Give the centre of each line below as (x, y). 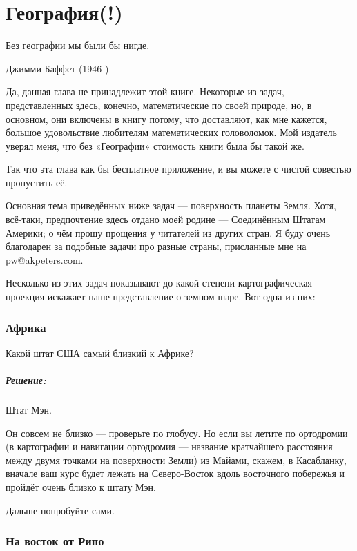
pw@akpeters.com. (45, 259)
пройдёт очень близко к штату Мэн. (81, 486)
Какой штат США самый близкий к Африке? (100, 352)
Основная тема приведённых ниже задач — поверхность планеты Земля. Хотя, (171, 205)
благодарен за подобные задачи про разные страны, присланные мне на (156, 246)
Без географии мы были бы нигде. (78, 45)
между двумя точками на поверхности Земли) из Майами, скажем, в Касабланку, (176, 460)
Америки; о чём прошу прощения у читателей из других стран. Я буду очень (168, 232)
